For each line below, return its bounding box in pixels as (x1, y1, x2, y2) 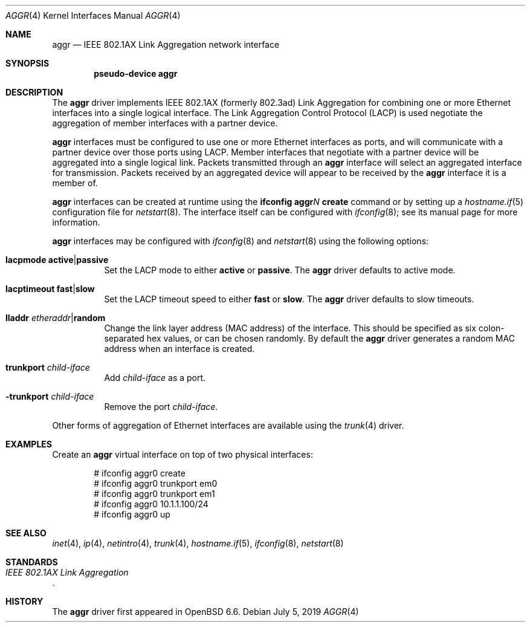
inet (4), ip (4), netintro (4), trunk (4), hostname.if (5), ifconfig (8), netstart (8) (52, 538, 344, 548)
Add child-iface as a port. (104, 372, 206, 383)
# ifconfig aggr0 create (94, 468, 186, 478)
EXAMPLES (5, 439, 52, 449)
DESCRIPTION (5, 87, 63, 97)
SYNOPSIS (5, 58, 50, 68)
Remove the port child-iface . (104, 401, 218, 412)
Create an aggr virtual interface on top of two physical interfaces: (52, 449, 313, 460)
